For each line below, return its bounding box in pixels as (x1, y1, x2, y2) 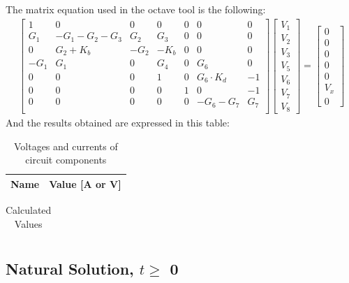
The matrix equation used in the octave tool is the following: (6, 2, 266, 16)
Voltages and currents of (13, 138, 118, 153)
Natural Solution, (6, 257, 134, 279)
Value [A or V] (49, 176, 121, 191)
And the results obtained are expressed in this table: (6, 115, 230, 130)
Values (14, 216, 43, 231)
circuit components (25, 152, 107, 167)
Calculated (6, 202, 52, 217)
